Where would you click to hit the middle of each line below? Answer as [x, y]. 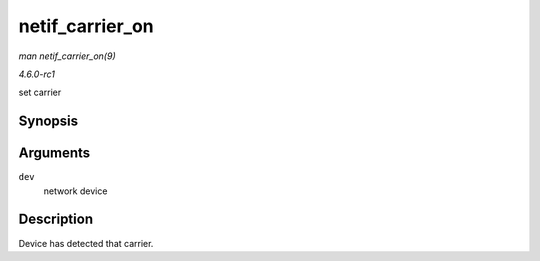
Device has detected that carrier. [86, 243]
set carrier [40, 92]
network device [75, 191]
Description [56, 219]
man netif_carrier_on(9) [67, 56]
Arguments [54, 153]
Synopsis [48, 121]
